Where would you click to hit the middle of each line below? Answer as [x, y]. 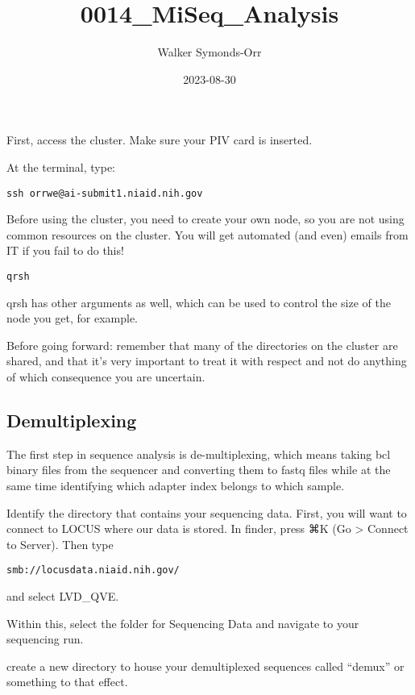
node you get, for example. [72, 318]
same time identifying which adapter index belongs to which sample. [176, 485]
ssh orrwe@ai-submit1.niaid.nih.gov [105, 193]
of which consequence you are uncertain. [106, 376]
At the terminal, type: [61, 166]
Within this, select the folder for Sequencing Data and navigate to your [183, 623]
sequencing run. [45, 639]
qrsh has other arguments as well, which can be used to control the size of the [199, 302]
